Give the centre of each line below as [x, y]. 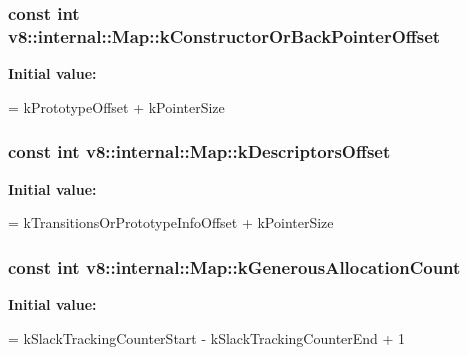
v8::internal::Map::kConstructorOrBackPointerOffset [224, 35]
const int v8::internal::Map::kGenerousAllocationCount [234, 266]
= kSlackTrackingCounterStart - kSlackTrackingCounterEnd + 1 [207, 337]
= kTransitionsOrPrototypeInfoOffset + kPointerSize [171, 222]
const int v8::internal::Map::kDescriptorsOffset [199, 151]
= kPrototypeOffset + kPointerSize [116, 106]
